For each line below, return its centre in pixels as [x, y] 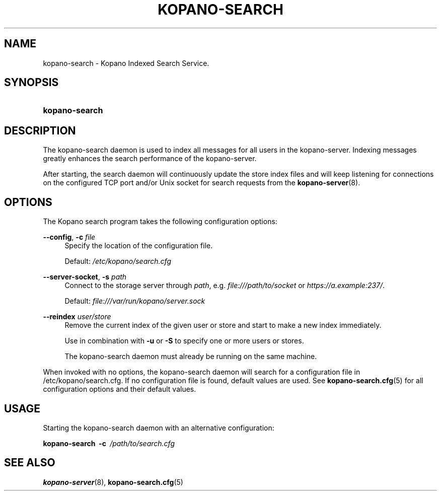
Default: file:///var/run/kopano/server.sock [135, 301]
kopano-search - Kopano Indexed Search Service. [126, 63]
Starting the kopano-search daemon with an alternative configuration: [159, 428]
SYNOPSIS [31, 83]
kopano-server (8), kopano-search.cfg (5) [113, 482]
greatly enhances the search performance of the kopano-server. [150, 159]
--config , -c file [69, 237]
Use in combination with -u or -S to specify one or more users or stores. [184, 341]
